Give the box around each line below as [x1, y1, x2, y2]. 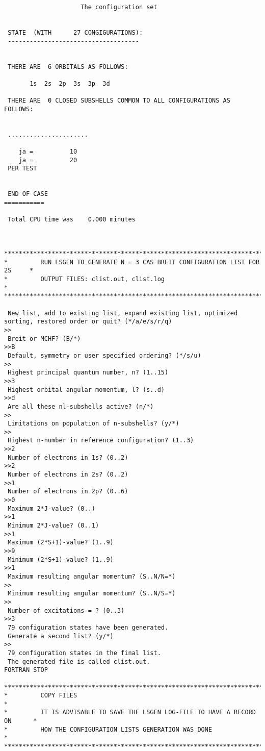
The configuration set [81, 4, 157, 11]
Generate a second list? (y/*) [8, 632, 114, 640]
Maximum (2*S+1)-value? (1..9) [8, 539, 114, 546]
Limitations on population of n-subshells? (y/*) [8, 420, 179, 428]
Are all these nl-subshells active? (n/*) [8, 403, 154, 410]
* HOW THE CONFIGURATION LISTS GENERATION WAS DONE [4, 725, 213, 733]
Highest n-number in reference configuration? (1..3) [8, 437, 194, 444]
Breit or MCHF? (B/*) [8, 335, 81, 342]
